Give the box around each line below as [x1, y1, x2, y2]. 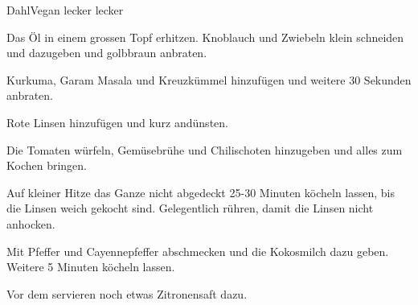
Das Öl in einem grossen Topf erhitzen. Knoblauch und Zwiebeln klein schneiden [6, 28, 404, 45]
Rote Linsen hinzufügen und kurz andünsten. [6, 113, 228, 130]
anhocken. [6, 215, 55, 232]
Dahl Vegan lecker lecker [6, 2, 124, 18]
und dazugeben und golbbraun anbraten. [6, 44, 207, 61]
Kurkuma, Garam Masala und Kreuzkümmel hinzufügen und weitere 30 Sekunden [6, 71, 412, 88]
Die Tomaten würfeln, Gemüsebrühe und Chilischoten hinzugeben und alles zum [6, 141, 403, 158]
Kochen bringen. [6, 157, 88, 174]
